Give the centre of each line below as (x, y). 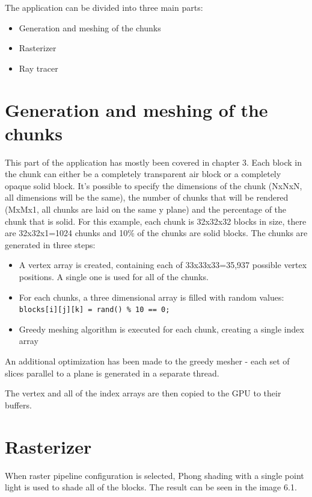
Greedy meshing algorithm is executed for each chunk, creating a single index (161, 329)
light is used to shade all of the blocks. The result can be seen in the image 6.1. (151, 487)
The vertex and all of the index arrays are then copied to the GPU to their (143, 393)
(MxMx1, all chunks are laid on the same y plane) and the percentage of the (146, 209)
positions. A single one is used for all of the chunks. (114, 277)
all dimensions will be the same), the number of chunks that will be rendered (147, 197)
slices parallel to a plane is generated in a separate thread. (112, 373)
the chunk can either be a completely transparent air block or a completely (143, 174)
